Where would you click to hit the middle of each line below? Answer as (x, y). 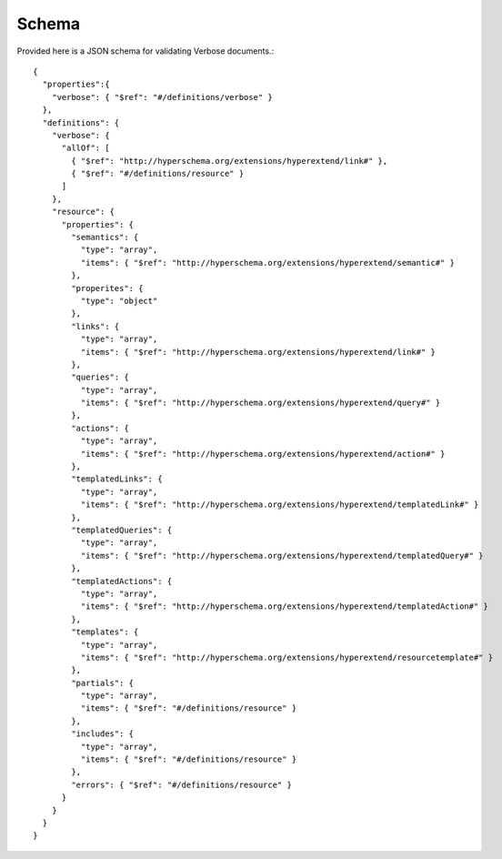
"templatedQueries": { (122, 530)
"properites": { (107, 288)
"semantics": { (105, 237)
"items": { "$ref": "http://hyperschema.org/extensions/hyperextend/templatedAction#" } (284, 606)
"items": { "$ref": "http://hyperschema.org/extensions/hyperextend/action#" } (263, 454)
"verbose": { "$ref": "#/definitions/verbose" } (162, 97)
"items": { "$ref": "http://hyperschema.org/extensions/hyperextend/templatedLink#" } (280, 505)
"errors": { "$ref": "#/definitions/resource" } (182, 784)
